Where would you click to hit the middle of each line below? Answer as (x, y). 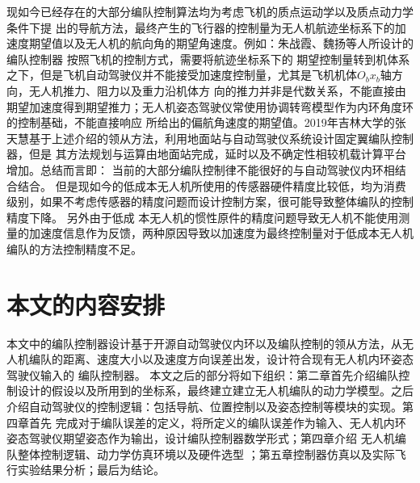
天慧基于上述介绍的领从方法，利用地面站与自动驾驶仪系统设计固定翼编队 (199, 138)
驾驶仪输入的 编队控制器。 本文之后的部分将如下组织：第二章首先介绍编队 (203, 374)
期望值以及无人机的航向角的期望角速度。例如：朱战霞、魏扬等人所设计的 (221, 43)
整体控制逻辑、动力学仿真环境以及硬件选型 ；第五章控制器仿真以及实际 (206, 454)
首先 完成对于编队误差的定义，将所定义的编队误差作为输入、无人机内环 (217, 422)
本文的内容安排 (86, 304)
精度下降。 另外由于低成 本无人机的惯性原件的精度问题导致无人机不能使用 (203, 217)
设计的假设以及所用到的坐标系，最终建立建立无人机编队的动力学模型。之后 (215, 391)
